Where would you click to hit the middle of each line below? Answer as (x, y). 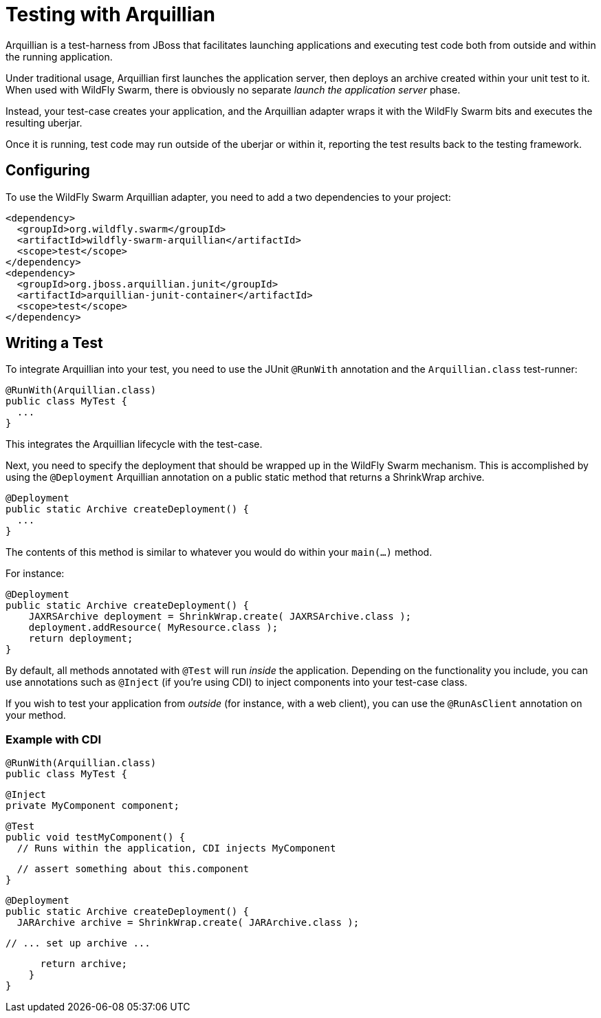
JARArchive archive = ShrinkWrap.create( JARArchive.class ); (188, 923)
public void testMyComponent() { (96, 837)
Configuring (48, 171)
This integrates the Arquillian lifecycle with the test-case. (134, 444)
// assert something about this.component (133, 869)
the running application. (59, 56)
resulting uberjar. (44, 122)
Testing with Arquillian (110, 14)
